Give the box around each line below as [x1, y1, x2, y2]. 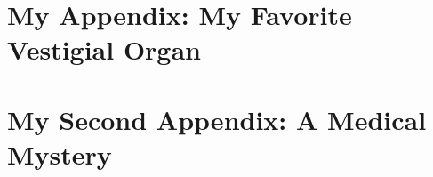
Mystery [7, 135, 112, 172]
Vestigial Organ [7, 31, 202, 68]
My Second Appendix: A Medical [7, 101, 427, 137]
